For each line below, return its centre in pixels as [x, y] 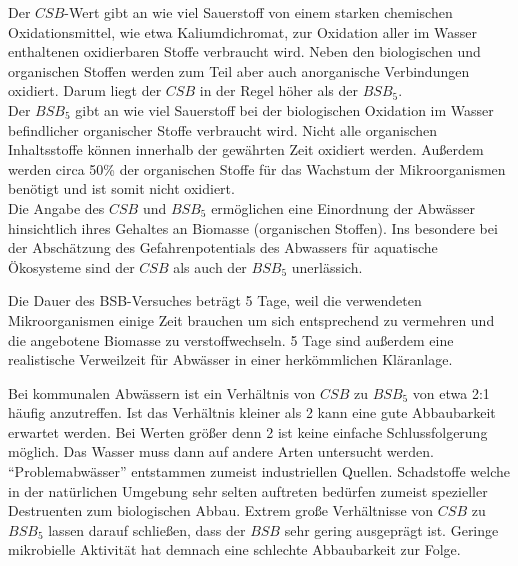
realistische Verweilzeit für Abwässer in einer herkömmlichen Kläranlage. [230, 359]
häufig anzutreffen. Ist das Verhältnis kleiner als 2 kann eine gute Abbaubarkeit [252, 412]
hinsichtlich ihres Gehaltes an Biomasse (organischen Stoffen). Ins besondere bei [253, 227]
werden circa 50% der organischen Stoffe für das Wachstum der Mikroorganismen [257, 168]
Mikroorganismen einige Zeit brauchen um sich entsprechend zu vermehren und [251, 319]
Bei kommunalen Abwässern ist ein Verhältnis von [162, 392]
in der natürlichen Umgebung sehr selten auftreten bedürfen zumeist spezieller [248, 490]
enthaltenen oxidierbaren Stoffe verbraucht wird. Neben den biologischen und [244, 51]
